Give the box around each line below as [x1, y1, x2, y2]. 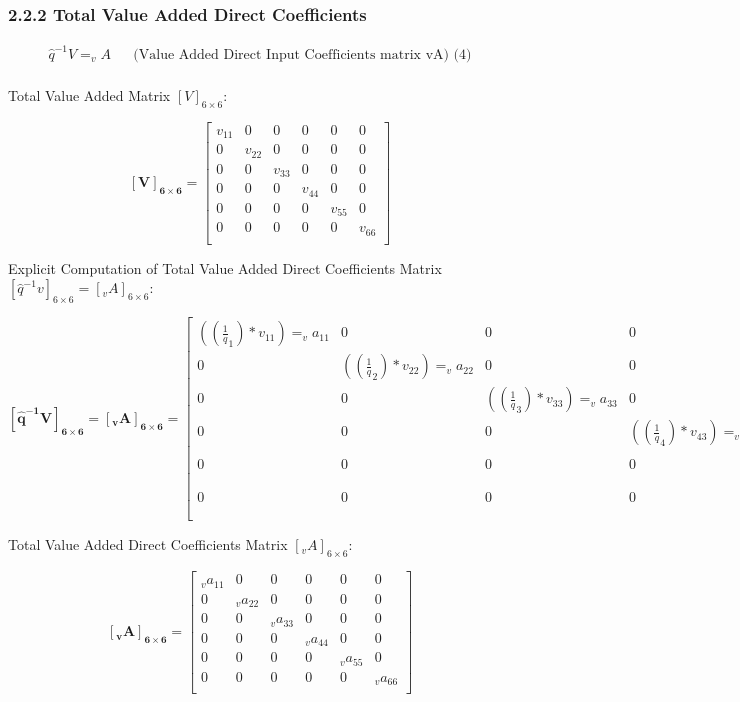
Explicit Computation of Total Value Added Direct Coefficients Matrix [8, 257, 442, 278]
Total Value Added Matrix [8, 85, 171, 105]
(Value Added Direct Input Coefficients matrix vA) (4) [133, 47, 472, 62]
